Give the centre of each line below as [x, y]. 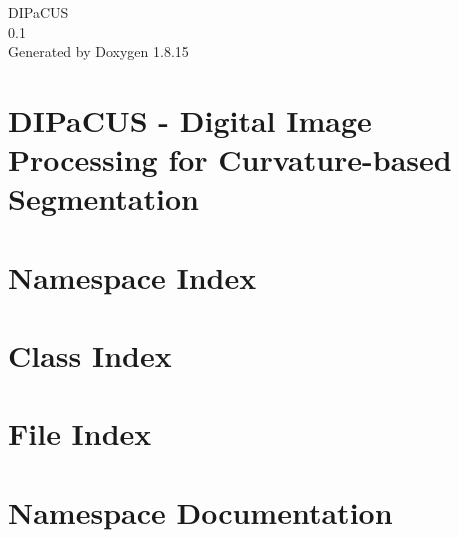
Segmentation [103, 198]
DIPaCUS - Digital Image [190, 119]
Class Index [90, 355]
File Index [80, 433]
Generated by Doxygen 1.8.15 [98, 51]
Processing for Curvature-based [230, 159]
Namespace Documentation [200, 511]
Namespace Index [132, 276]
